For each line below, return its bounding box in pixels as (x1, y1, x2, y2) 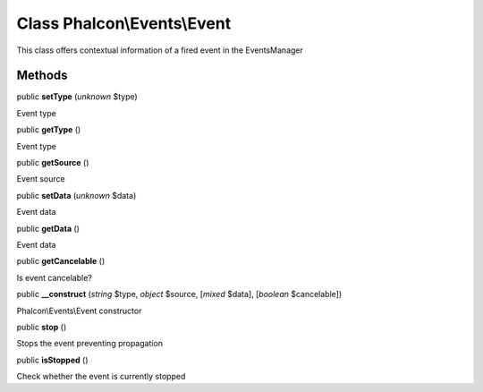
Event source (16, 174, 66, 184)
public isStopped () (16, 354, 89, 365)
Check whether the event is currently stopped (16, 371, 186, 382)
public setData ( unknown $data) (16, 190, 137, 200)
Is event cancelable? (16, 272, 93, 283)
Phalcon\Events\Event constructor (16, 305, 142, 316)
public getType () (16, 124, 81, 135)
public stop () (16, 321, 67, 332)
